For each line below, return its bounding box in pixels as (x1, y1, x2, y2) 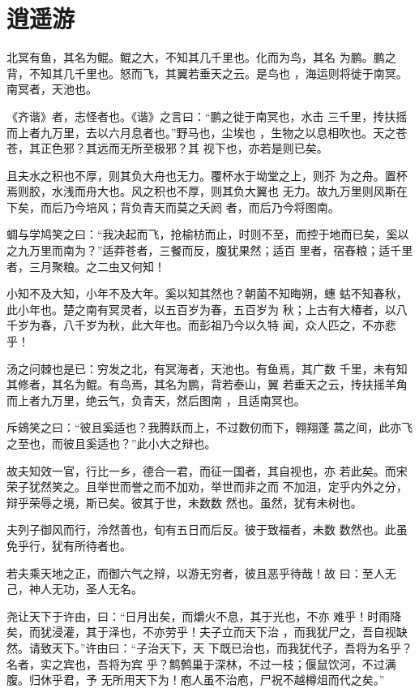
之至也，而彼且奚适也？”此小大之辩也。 (6, 435, 216, 451)
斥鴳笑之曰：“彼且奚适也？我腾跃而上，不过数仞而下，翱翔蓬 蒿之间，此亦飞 (6, 419, 413, 436)
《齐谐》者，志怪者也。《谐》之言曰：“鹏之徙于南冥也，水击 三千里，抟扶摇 (6, 107, 408, 124)
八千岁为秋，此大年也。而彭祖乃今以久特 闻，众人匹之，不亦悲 (62, 316, 396, 334)
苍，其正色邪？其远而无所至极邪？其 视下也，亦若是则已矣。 (6, 140, 328, 157)
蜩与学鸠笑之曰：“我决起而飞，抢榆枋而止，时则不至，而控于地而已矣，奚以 (6, 226, 409, 243)
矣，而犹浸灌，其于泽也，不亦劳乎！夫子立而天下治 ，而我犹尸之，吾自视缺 (6, 623, 408, 640)
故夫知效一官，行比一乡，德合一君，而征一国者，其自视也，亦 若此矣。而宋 (6, 462, 408, 479)
